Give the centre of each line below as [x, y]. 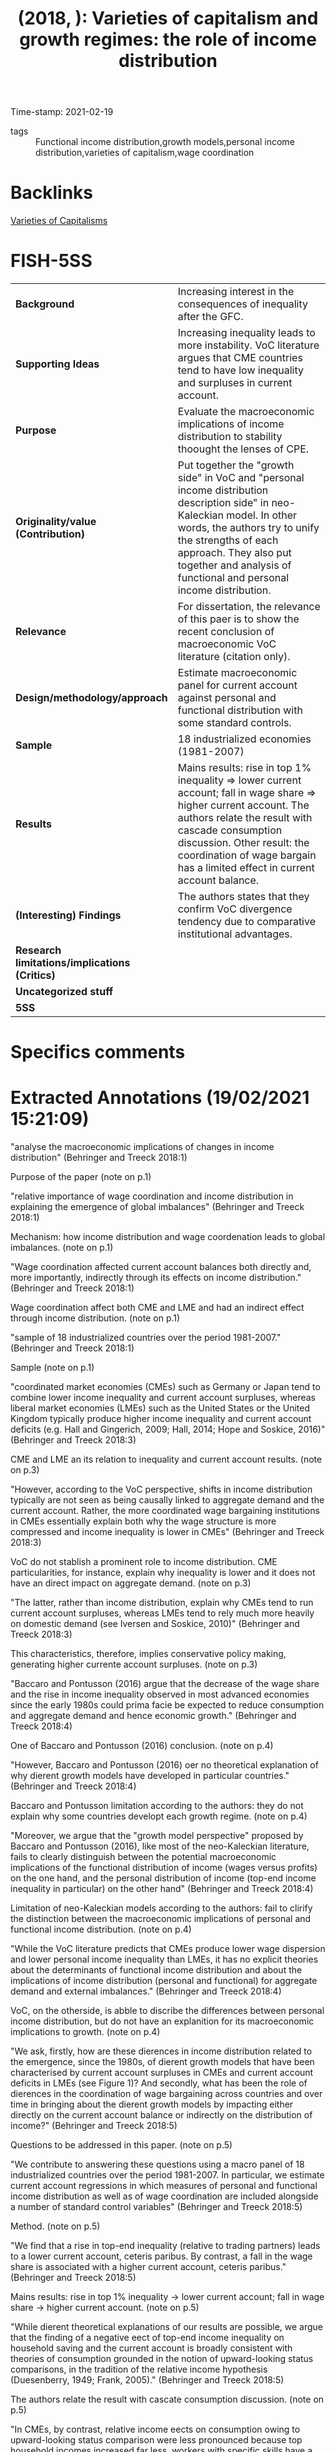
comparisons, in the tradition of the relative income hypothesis [139, 2369]
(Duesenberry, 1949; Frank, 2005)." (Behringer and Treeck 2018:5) [147, 2380]
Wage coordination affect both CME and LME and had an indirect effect [157, 1308]
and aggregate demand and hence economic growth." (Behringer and [153, 1716]
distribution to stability [230, 437]
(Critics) [35, 975]
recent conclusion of [226, 632]
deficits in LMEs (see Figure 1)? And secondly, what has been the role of [159, 2083]
